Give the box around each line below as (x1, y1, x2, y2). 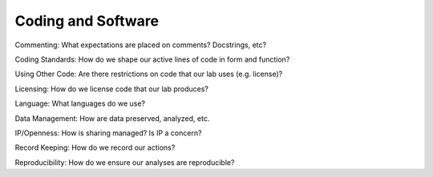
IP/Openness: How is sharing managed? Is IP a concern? (14, 128, 202, 138)
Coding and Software (14, 12, 160, 30)
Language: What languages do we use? (14, 99, 146, 108)
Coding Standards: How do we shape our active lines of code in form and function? (14, 54, 290, 64)
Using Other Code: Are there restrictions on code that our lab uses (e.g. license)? (14, 69, 283, 79)
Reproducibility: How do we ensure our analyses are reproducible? (14, 157, 235, 167)
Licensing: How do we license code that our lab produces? (14, 84, 208, 94)
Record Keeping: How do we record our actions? (14, 143, 176, 152)
